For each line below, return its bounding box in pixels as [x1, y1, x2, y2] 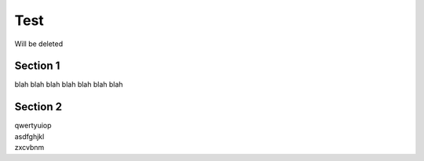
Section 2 [14, 100, 63, 113]
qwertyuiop [14, 121, 52, 131]
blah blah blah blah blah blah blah [14, 80, 123, 89]
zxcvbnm [14, 143, 45, 152]
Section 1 [14, 59, 60, 73]
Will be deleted [14, 39, 64, 48]
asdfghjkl [14, 131, 45, 141]
